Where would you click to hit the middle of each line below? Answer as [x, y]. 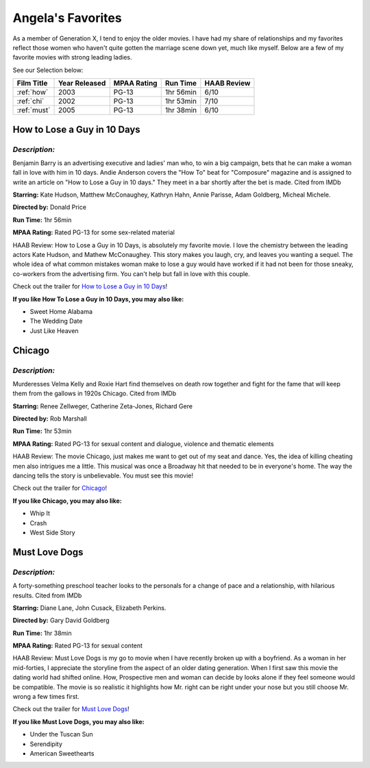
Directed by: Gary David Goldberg [61, 621]
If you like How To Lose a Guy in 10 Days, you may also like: [98, 299]
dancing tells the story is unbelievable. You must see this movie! [103, 475]
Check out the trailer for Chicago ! [60, 488]
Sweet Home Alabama [61, 311]
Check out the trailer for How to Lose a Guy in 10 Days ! [90, 286]
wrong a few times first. [46, 697]
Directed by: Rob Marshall [50, 419]
